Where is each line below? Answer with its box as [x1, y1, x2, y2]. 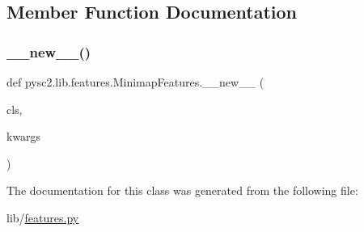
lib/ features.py [6, 209, 79, 226]
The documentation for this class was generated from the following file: [6, 182, 358, 199]
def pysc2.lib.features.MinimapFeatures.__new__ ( [6, 74, 265, 90]
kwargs [6, 128, 41, 145]
